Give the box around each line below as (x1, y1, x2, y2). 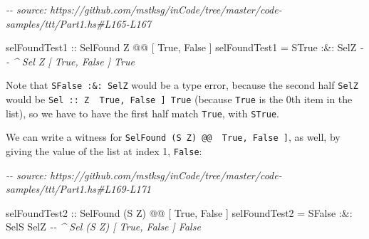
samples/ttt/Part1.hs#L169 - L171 (6, 181, 151, 196)
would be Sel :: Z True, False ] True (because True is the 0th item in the (6, 92, 353, 107)
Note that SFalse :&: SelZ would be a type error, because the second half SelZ (6, 78, 358, 92)
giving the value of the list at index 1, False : (6, 144, 202, 158)
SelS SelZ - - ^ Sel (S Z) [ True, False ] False (6, 219, 201, 234)
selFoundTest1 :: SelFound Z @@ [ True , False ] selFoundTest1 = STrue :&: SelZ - (6, 40, 363, 55)
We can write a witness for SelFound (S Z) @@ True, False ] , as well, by (6, 129, 341, 144)
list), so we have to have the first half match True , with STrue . (6, 105, 279, 120)
